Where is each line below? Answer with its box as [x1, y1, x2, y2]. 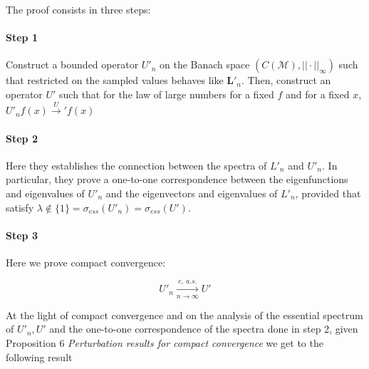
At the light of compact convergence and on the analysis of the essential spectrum [6, 307, 363, 322]
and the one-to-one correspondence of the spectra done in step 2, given [49, 321, 358, 336]
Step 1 [6, 30, 38, 45]
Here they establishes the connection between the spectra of [6, 157, 267, 172]
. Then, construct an [241, 73, 331, 88]
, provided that [295, 185, 361, 200]
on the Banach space [160, 57, 250, 72]
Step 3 [6, 227, 38, 242]
